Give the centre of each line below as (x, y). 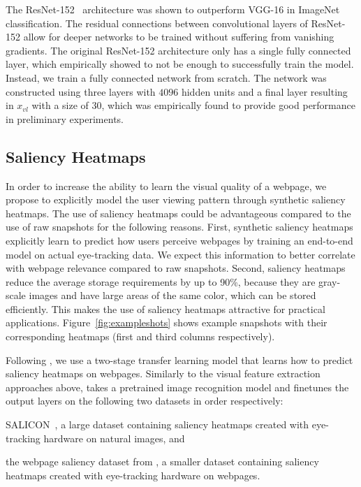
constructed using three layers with (81, 91)
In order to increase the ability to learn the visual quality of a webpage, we (166, 186)
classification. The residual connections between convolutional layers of (157, 23)
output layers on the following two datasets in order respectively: (145, 401)
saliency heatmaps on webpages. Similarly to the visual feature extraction (163, 373)
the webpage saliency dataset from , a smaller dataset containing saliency (162, 461)
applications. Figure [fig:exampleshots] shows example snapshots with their (167, 322)
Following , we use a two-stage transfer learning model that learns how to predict (179, 359)
